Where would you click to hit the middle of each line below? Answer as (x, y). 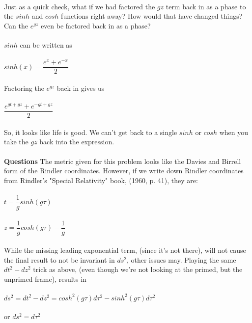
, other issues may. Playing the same (181, 259)
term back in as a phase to (206, 6)
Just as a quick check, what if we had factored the (80, 6)
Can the (16, 25)
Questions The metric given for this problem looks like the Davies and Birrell (123, 161)
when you (234, 132)
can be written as (46, 44)
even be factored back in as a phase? (96, 25)
